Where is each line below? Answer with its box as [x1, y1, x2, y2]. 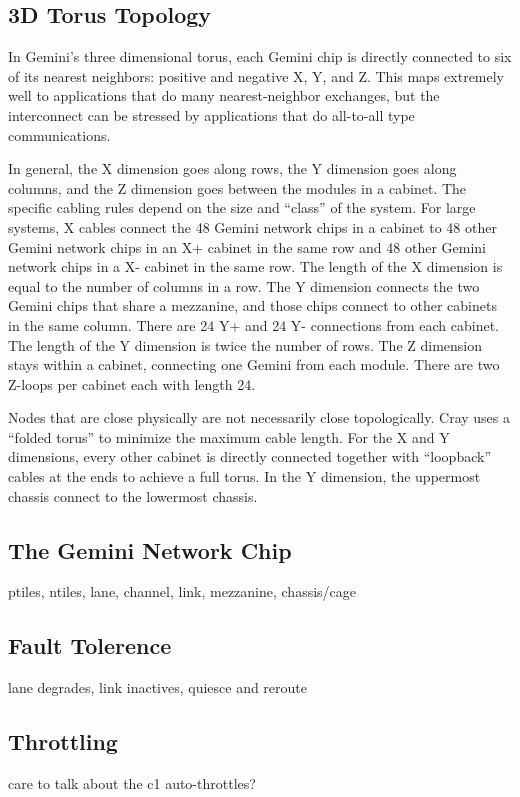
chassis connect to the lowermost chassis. [8, 485, 258, 506]
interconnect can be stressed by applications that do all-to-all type [8, 104, 415, 125]
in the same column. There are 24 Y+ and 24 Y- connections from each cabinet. [8, 314, 499, 335]
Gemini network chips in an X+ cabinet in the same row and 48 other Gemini [8, 236, 487, 257]
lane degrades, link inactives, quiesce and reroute [8, 677, 308, 698]
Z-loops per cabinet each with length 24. [8, 373, 256, 394]
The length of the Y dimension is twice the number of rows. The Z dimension [8, 334, 483, 355]
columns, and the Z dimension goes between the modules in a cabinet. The [8, 177, 466, 198]
